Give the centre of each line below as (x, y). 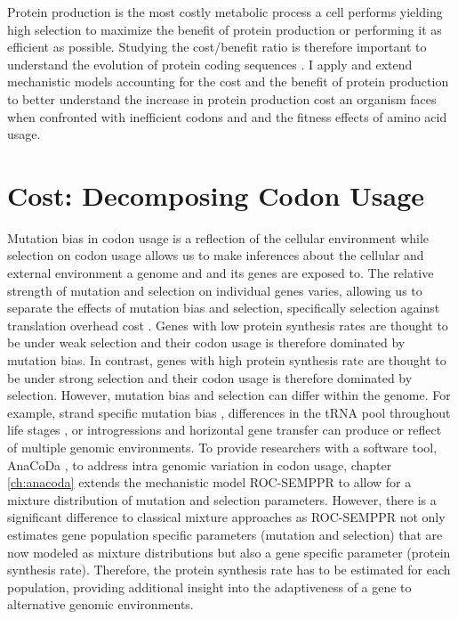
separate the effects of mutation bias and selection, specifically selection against (224, 308)
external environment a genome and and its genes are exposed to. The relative (221, 273)
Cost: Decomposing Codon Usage (216, 195)
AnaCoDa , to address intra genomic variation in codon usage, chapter (200, 464)
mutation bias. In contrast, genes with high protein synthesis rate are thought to (227, 360)
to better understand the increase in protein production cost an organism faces (222, 98)
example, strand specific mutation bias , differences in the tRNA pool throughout (229, 412)
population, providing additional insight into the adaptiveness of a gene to (209, 586)
